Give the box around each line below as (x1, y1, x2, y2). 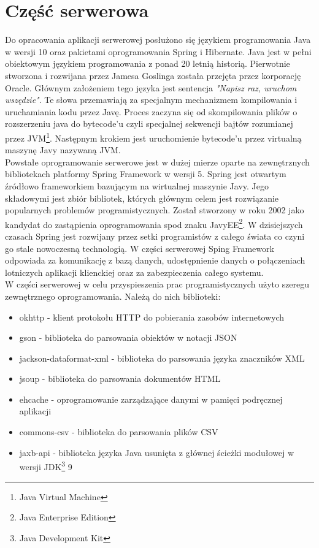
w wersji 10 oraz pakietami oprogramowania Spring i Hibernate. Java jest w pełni (5, 45, 312, 58)
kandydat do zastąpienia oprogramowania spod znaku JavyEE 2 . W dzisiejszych (5, 216, 303, 230)
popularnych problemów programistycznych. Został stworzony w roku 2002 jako (5, 204, 304, 216)
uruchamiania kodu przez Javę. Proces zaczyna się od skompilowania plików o (5, 105, 298, 118)
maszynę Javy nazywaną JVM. (5, 143, 121, 156)
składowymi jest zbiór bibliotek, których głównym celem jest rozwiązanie (5, 191, 279, 204)
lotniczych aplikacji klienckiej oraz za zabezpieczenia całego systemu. (5, 265, 264, 278)
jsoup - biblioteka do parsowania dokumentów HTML (19, 372, 221, 385)
